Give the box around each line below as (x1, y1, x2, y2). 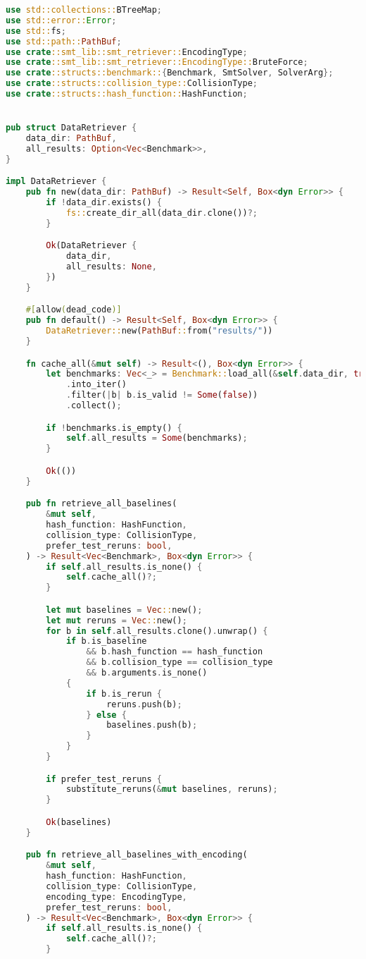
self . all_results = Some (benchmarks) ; (65, 433, 248, 444)
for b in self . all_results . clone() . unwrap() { (46, 625, 268, 636)
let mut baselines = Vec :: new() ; (46, 604, 203, 615)
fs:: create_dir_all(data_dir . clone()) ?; (65, 207, 258, 218)
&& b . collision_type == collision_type (86, 657, 273, 668)
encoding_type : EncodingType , (46, 891, 187, 902)
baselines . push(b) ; (106, 720, 198, 731)
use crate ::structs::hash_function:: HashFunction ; (6, 89, 248, 99)
